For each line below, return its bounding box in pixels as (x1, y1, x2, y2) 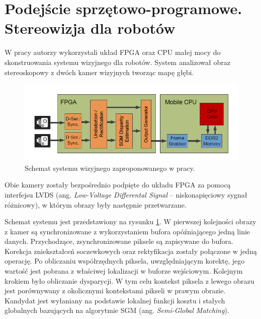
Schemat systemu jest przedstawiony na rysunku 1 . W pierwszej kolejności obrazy (5, 216, 256, 227)
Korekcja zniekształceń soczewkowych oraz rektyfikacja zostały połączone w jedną (5, 245, 257, 256)
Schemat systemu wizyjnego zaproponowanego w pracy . (25, 162, 195, 173)
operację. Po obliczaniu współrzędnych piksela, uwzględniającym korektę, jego (5, 256, 245, 266)
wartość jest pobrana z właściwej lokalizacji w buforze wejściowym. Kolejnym (5, 266, 243, 276)
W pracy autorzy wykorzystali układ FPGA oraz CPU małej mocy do (5, 47, 221, 57)
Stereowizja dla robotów (5, 18, 176, 38)
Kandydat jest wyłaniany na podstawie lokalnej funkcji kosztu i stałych (5, 295, 225, 305)
